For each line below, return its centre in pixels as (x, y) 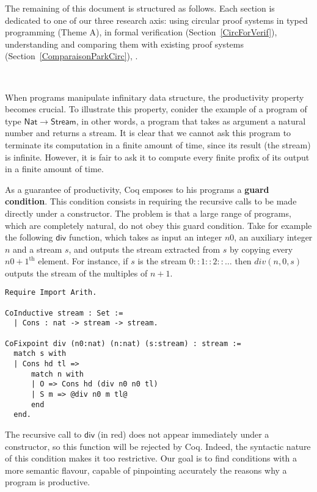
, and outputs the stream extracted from (144, 249)
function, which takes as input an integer (145, 237)
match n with (57, 374)
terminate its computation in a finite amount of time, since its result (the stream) (158, 144)
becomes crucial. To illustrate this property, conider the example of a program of (156, 109)
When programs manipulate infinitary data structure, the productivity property (155, 97)
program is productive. (48, 482)
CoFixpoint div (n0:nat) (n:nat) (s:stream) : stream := (123, 343)
